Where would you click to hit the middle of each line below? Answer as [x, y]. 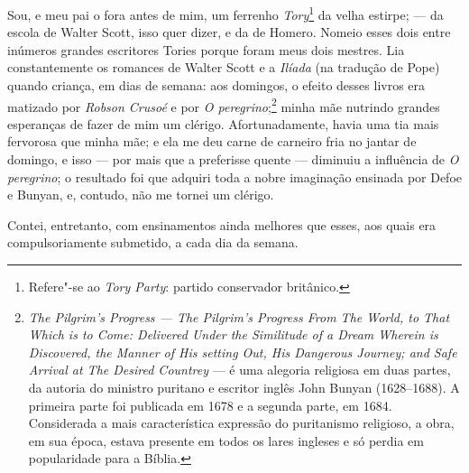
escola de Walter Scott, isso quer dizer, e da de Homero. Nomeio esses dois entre [229, 32]
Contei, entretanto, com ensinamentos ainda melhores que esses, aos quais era [222, 224]
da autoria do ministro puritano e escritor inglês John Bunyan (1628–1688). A [244, 387]
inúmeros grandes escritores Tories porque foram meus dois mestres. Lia [206, 49]
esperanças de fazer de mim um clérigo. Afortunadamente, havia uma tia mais [223, 123]
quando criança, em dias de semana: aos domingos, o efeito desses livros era [216, 85]
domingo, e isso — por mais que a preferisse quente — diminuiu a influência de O [233, 159]
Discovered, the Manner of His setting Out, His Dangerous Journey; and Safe [243, 352]
